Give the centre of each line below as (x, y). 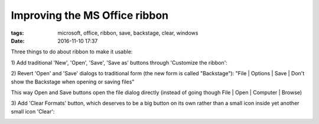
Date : (18, 41)
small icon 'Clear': (33, 111)
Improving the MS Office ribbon (90, 15)
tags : (17, 33)
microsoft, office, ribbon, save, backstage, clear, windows (128, 33)
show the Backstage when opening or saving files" (73, 82)
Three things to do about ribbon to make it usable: (72, 52)
